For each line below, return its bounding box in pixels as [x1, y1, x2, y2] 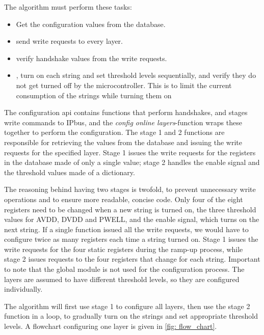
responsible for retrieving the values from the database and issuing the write [4, 136, 242, 147]
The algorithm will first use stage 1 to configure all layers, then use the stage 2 [4, 300, 250, 311]
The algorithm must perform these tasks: [4, 2, 132, 12]
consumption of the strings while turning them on [16, 90, 172, 100]
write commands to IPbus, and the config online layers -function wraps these [4, 117, 242, 127]
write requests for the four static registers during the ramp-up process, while [4, 243, 243, 254]
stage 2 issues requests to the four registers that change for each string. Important [4, 254, 260, 264]
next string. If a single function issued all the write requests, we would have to [4, 224, 249, 234]
